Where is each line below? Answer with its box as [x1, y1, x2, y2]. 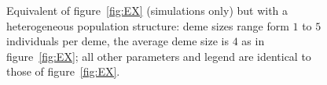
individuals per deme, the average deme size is [6, 33, 229, 49]
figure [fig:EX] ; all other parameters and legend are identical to [6, 48, 311, 64]
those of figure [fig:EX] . [6, 63, 120, 80]
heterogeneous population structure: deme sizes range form [6, 17, 289, 34]
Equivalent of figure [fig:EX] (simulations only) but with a [6, 2, 288, 18]
